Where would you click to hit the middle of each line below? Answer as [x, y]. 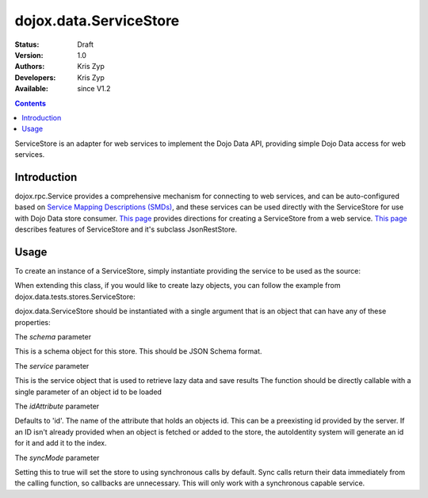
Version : [29, 55]
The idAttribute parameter [57, 406]
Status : [27, 44]
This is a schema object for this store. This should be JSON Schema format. [138, 351]
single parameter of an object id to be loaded [88, 392]
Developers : [35, 77]
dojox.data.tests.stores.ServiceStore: [75, 297]
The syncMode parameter [57, 458]
